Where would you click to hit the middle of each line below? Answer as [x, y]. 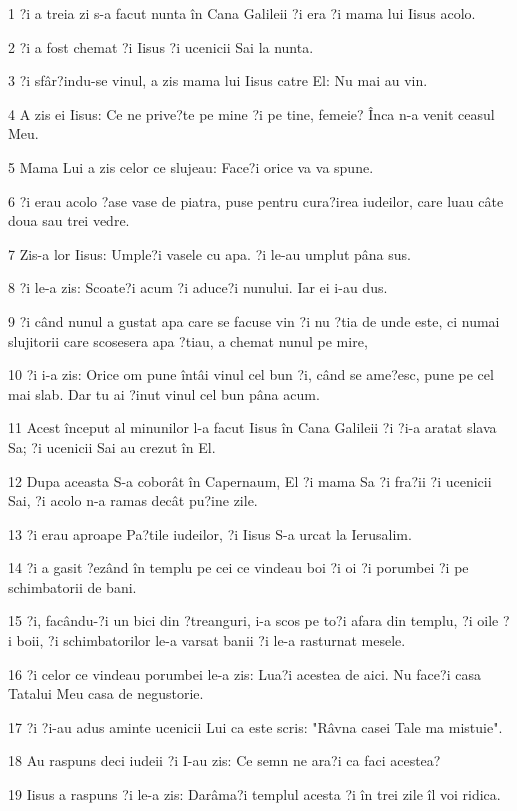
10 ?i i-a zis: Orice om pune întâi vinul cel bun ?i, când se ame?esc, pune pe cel [251, 374]
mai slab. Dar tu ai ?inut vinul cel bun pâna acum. [164, 393]
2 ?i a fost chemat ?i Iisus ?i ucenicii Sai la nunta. [161, 46]
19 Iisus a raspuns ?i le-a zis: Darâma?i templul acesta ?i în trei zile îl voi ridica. [254, 794]
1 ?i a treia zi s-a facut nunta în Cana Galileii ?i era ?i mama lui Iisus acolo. [242, 13]
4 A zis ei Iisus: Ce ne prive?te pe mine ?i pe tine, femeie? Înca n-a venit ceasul [251, 113]
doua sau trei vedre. [69, 220]
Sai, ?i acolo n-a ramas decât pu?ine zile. [133, 500]
